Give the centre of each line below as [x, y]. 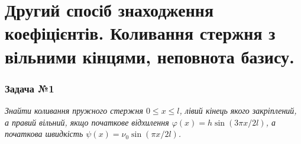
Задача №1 [30, 88]
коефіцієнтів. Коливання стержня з [140, 33]
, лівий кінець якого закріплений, [238, 110]
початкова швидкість [44, 134]
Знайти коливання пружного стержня [74, 110]
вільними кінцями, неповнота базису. [150, 56]
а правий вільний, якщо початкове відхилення [87, 122]
